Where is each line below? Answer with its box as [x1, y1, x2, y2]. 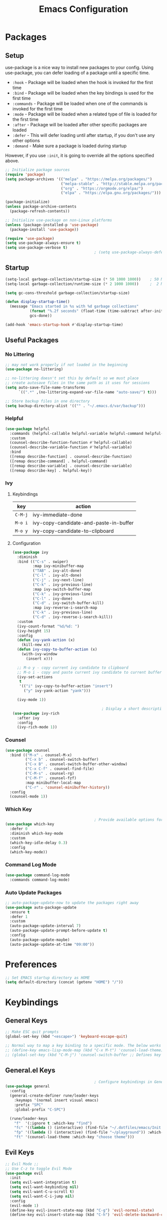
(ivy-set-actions [17, 674, 53, 680]
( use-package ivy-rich [12, 711, 60, 716]
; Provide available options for [94, 817, 164, 822]
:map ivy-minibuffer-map [32, 564, 84, 569]
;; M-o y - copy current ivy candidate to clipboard [17, 665, 129, 670]
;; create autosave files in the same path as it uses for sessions [5, 381, 150, 386]
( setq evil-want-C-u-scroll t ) [9, 1189, 75, 1195]
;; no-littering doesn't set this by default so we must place [5, 376, 139, 381]
